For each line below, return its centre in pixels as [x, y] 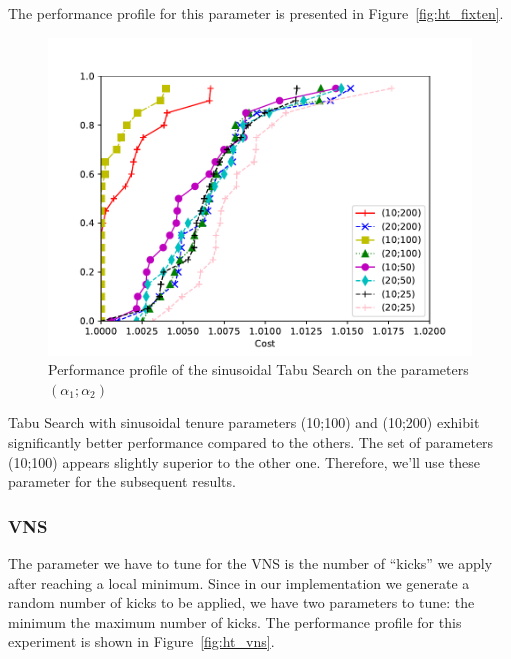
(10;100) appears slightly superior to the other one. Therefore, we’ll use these [244, 461]
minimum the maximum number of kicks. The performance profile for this [235, 621]
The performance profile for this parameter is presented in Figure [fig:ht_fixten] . [256, 13]
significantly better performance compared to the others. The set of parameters [251, 441]
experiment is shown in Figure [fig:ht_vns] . [141, 641]
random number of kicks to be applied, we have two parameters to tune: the [241, 602]
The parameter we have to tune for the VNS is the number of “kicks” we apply [250, 562]
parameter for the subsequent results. [122, 481]
